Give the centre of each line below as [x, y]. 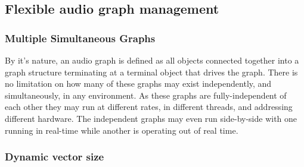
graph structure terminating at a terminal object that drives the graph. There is [151, 72]
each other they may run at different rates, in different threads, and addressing [149, 107]
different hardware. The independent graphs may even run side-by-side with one [151, 118]
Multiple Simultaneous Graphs [80, 38]
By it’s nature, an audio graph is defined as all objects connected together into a [152, 60]
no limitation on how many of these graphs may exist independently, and [138, 83]
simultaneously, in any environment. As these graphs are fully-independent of [146, 95]
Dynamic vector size [55, 157]
